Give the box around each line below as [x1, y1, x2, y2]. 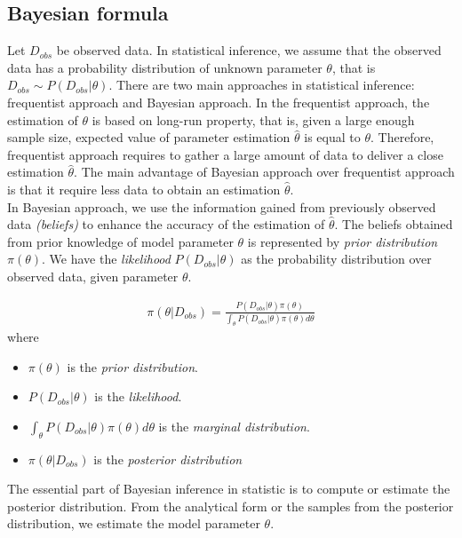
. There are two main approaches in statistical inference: [108, 75, 415, 94]
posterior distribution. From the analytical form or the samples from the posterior [7, 496, 454, 515]
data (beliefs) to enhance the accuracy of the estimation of [7, 215, 325, 233]
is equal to [304, 128, 361, 146]
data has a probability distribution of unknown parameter [7, 58, 323, 76]
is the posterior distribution [93, 449, 243, 468]
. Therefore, [370, 128, 434, 146]
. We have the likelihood [42, 249, 171, 268]
